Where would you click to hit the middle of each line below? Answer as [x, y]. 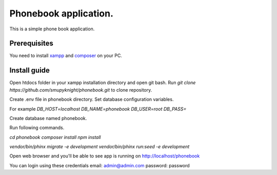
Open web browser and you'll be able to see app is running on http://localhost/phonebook [105, 156]
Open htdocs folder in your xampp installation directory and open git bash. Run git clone [103, 83]
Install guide [29, 70]
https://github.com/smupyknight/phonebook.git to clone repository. [81, 90]
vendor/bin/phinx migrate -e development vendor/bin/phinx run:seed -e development [100, 147]
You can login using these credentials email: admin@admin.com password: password [100, 165]
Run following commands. [37, 128]
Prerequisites [31, 43]
